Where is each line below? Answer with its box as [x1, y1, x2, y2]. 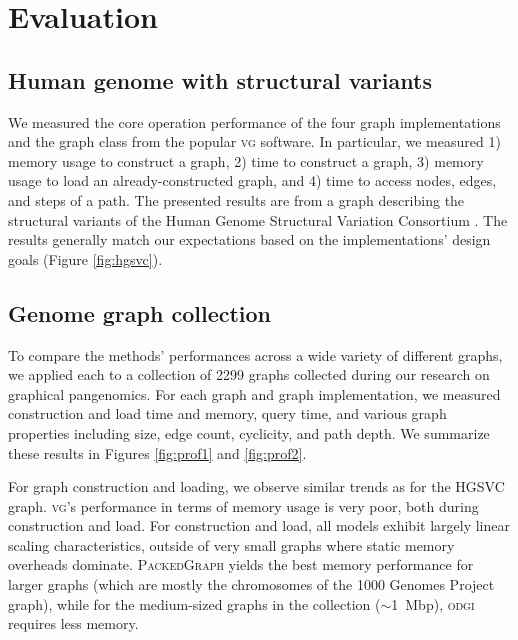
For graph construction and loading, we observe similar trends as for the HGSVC [8, 476, 505, 497]
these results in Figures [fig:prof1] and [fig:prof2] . [8, 442, 307, 463]
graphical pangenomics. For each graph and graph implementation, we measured [8, 383, 501, 404]
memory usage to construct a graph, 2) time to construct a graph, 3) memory [8, 150, 484, 171]
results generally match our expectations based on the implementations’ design [8, 229, 491, 250]
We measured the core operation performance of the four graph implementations [8, 111, 501, 132]
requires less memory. [8, 613, 139, 634]
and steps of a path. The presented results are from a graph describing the [8, 189, 465, 210]
